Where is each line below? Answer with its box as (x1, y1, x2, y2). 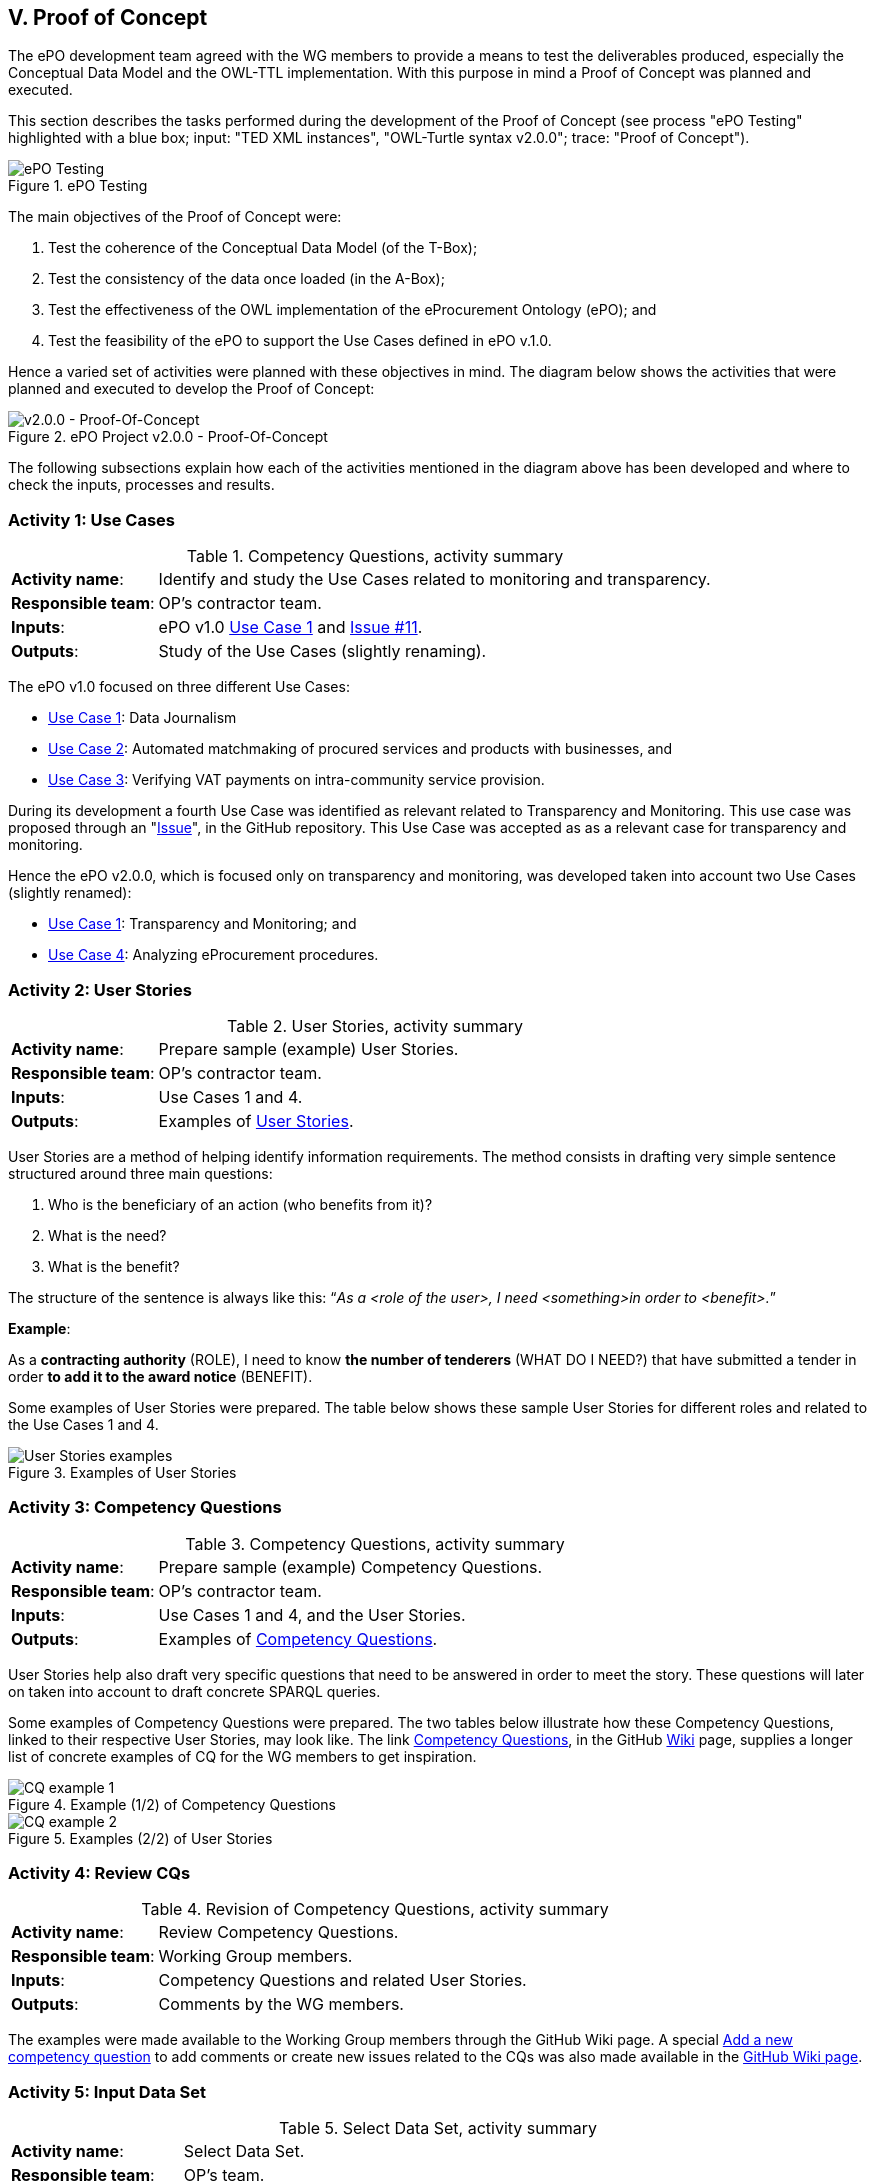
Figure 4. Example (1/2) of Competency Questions (8, 1795, 336, 1813)
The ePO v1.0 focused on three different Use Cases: (8, 678, 350, 696)
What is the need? (48, 1226, 167, 1244)
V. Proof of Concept (8, 5, 208, 30)
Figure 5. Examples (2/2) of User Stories (8, 1829, 273, 1847)
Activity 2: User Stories (8, 979, 192, 1000)
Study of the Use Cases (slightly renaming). (158, 641, 487, 662)
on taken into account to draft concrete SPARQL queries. (8, 1682, 381, 1700)
